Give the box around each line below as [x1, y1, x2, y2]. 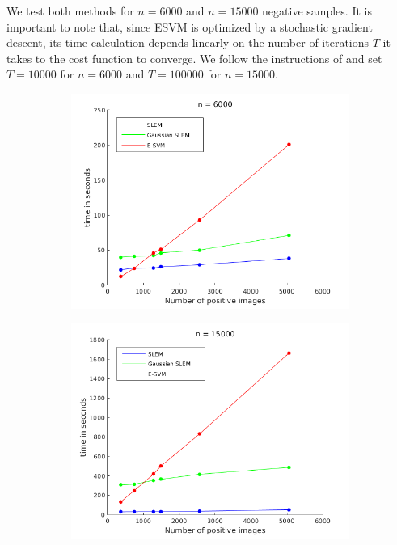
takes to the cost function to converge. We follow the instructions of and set [6, 49, 382, 66]
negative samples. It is [262, 2, 372, 19]
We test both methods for [6, 2, 134, 19]
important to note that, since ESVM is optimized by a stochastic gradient [6, 18, 373, 35]
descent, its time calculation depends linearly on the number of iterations [6, 34, 370, 51]
